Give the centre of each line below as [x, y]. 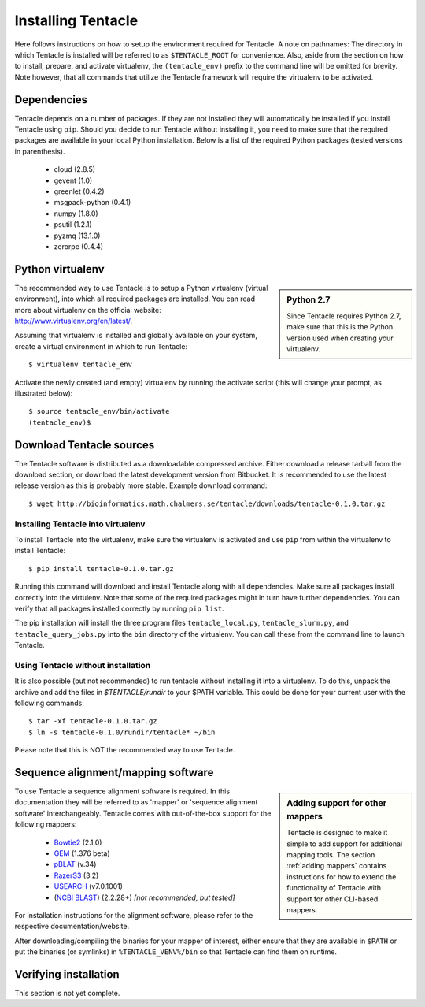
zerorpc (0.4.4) [79, 246]
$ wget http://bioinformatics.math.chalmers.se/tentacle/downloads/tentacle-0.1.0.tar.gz [207, 504]
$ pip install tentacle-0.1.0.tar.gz [102, 569]
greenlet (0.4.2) [79, 191]
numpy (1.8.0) [76, 214]
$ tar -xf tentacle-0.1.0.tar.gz [93, 721]
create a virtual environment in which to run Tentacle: [101, 346]
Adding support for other [337, 804]
